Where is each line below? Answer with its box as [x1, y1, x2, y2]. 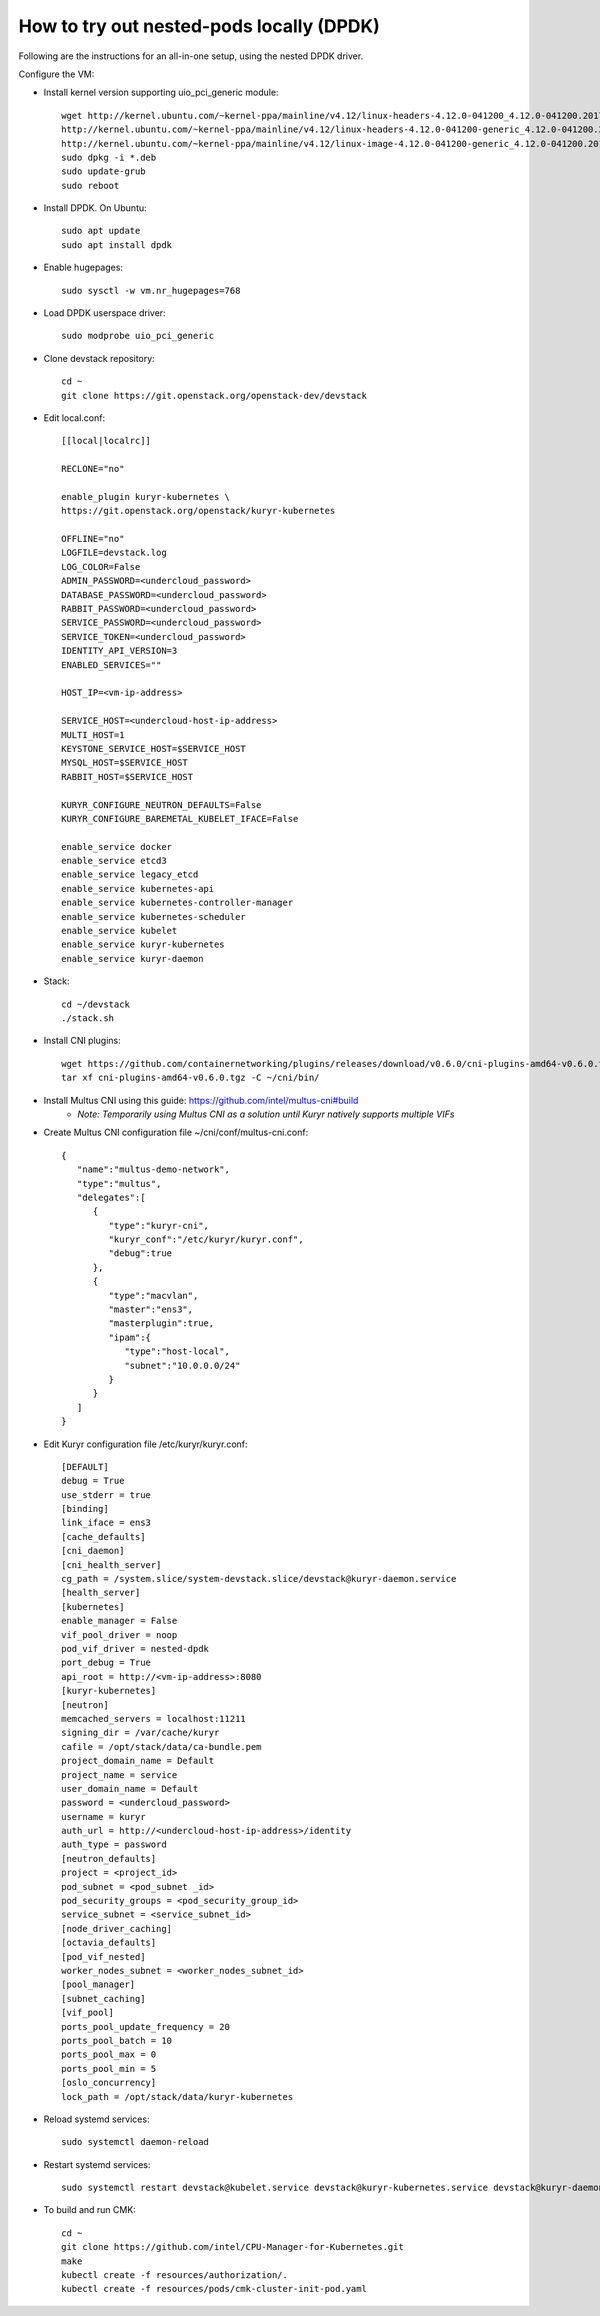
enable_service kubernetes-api [61, 883, 215, 894]
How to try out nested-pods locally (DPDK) [18, 15, 380, 37]
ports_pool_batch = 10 [61, 2035, 173, 2046]
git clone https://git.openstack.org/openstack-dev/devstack [61, 390, 367, 401]
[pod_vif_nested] [61, 1951, 146, 1962]
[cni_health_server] [61, 1559, 162, 1570]
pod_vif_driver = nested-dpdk [61, 1643, 210, 1654]
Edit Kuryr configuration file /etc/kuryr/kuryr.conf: [43, 1438, 249, 1450]
